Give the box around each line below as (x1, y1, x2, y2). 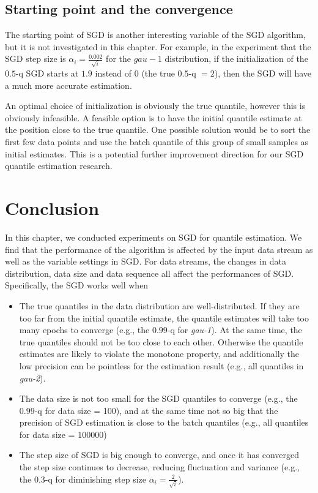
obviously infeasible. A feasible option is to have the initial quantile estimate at (5, 111, 302, 124)
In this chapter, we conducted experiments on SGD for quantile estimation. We (5, 230, 302, 243)
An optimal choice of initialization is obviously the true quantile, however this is (5, 99, 306, 112)
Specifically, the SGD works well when (5, 279, 149, 292)
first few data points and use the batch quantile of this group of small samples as (5, 135, 309, 148)
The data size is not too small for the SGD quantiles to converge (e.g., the (19, 392, 298, 405)
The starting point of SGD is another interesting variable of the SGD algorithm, (5, 28, 306, 41)
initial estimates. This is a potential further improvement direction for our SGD (5, 147, 304, 160)
